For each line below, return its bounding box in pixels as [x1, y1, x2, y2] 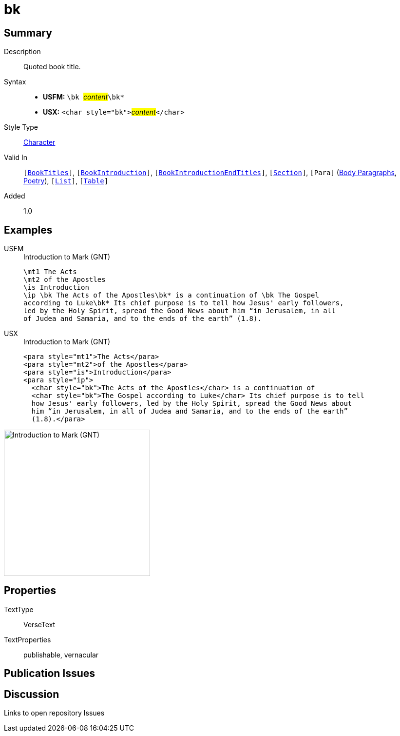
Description [4, 47, 41, 56]
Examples [4, 223, 53, 236]
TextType [4, 605, 34, 614]
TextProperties [4, 635, 51, 644]
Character [23, 138, 56, 147]
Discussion [4, 688, 59, 700]
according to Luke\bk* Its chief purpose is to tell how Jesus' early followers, [23, 299, 344, 307]
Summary [4, 26, 52, 39]
